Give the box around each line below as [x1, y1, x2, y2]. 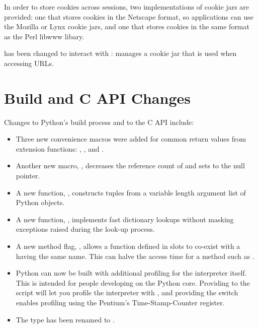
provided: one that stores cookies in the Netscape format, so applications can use [4, 11, 253, 22]
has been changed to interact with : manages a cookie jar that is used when [4, 48, 237, 58]
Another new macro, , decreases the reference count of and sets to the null [16, 160, 245, 171]
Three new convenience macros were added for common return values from [16, 134, 246, 144]
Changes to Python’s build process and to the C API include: [4, 116, 194, 127]
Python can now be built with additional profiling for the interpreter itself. [16, 268, 247, 278]
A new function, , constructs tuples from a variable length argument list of [16, 187, 246, 198]
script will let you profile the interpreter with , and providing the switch [16, 287, 238, 298]
